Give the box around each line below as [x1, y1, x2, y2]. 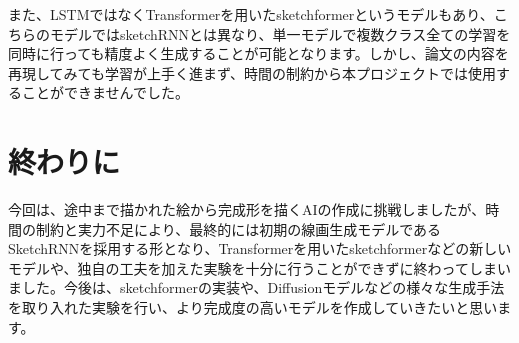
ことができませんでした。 [21, 82, 189, 103]
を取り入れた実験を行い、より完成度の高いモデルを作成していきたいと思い [8, 297, 498, 318]
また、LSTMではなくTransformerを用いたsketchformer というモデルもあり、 [8, 4, 494, 24]
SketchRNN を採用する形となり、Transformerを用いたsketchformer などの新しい [8, 238, 512, 259]
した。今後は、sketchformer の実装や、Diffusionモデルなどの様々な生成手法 [21, 277, 505, 298]
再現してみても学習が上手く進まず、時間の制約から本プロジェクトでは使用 [8, 62, 496, 83]
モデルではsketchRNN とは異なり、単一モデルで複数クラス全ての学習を [49, 23, 511, 44]
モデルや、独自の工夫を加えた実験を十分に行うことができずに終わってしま [8, 257, 497, 278]
